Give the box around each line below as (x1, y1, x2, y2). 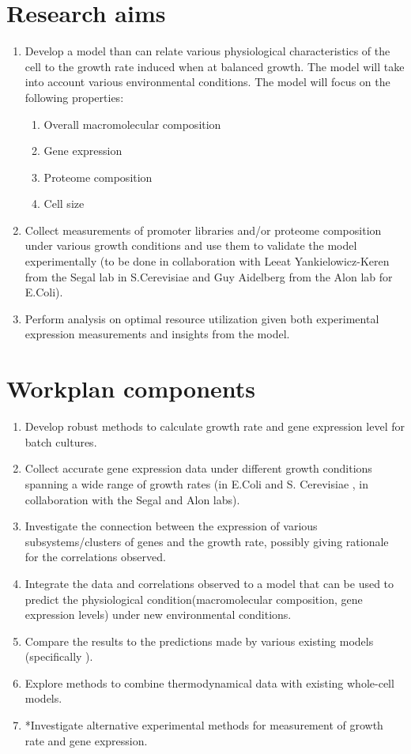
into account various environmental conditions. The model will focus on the (25, 74, 390, 90)
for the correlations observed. (25, 549, 166, 565)
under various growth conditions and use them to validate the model (25, 237, 357, 254)
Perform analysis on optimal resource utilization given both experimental (25, 310, 379, 326)
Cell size (43, 195, 85, 212)
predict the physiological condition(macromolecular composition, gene (25, 590, 363, 607)
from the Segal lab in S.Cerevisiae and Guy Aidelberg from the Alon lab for (25, 268, 393, 285)
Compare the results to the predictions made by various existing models (25, 632, 374, 649)
